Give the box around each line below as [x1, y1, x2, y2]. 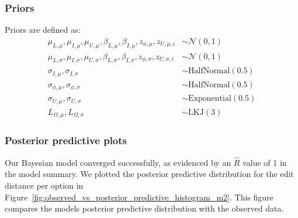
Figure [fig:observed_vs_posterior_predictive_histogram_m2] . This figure [5, 190, 273, 203]
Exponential [188, 94, 231, 103]
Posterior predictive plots [5, 133, 127, 148]
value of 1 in [242, 156, 287, 168]
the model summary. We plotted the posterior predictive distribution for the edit [5, 168, 294, 180]
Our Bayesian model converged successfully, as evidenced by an [5, 156, 231, 168]
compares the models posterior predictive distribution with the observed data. [5, 202, 284, 214]
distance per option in [5, 179, 84, 192]
